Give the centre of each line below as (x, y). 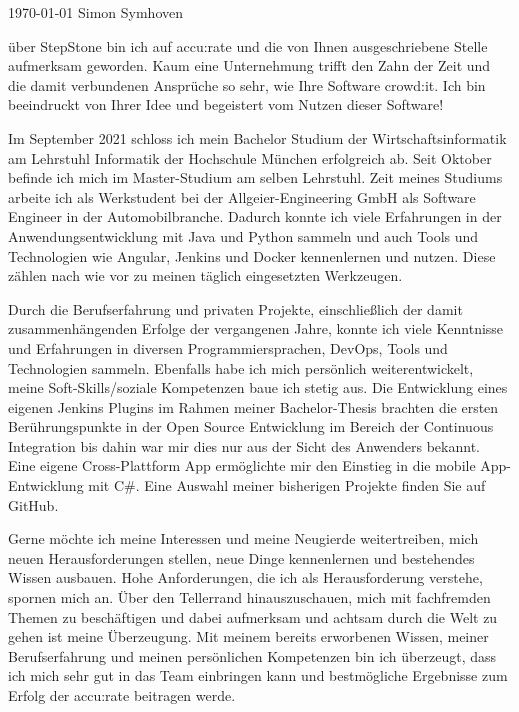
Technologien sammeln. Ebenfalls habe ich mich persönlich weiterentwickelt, (241, 367)
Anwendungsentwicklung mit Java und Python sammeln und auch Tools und (243, 235)
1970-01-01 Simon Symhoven (96, 12)
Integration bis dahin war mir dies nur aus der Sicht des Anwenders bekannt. (244, 445)
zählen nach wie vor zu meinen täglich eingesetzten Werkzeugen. (205, 275)
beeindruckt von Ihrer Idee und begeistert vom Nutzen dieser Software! (226, 104)
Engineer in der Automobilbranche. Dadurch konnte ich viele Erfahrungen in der (255, 216)
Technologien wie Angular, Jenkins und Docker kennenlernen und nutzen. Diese (252, 255)
